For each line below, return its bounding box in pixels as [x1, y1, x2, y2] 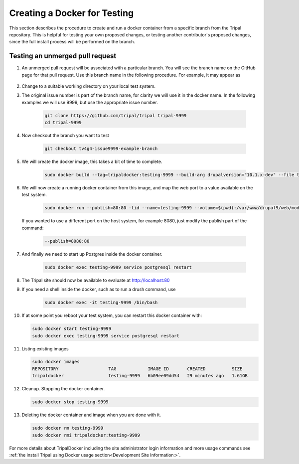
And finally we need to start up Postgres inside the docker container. [21, 251, 163, 257]
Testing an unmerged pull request [9, 52, 117, 60]
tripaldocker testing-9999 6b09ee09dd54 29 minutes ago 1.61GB [32, 373, 248, 379]
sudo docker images [32, 359, 80, 365]
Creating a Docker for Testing [9, 7, 134, 18]
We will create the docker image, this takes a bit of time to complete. [21, 158, 162, 164]
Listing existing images [21, 345, 69, 351]
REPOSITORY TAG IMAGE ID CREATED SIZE [32, 366, 243, 371]
